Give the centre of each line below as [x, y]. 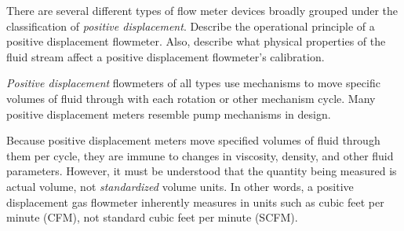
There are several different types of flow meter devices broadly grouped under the [202, 10]
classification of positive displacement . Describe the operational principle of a [191, 26]
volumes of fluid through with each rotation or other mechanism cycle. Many [191, 98]
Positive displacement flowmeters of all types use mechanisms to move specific [193, 83]
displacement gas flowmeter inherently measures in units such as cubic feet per [195, 202]
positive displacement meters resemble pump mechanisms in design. [169, 114]
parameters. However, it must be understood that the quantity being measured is [202, 171]
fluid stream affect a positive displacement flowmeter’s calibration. [166, 56]
